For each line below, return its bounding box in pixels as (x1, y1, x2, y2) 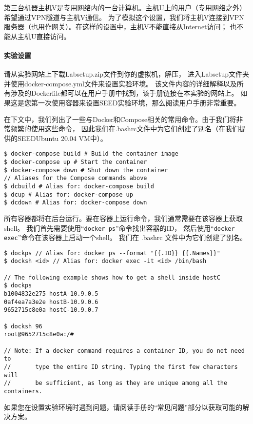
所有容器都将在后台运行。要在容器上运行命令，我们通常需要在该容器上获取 (4, 213, 243, 223)
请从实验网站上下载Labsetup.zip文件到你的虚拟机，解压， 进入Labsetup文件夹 (4, 69, 250, 79)
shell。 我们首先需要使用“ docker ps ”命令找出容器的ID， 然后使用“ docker (4, 222, 235, 233)
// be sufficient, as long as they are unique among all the (4, 380, 228, 387)
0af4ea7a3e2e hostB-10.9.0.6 (4, 298, 98, 305)
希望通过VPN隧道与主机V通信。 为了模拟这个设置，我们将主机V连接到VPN (4, 12, 244, 22)
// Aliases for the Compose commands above (4, 175, 147, 182)
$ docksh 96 (4, 323, 42, 330)
